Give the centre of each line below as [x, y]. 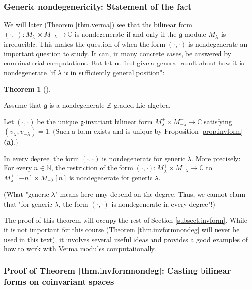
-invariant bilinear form [118, 121]
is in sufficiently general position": [114, 72]
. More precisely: [216, 158]
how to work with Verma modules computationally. [80, 249]
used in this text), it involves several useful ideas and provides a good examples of [126, 239]
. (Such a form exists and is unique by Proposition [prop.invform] [146, 131]
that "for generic [28, 203]
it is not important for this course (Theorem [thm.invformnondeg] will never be [122, 230]
